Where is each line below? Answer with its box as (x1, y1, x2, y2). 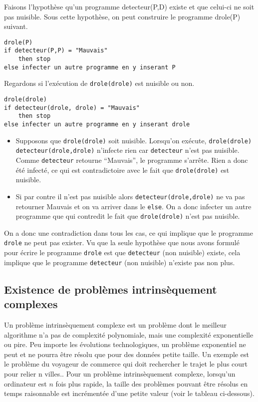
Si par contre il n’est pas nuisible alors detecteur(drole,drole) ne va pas (15, 191, 245, 201)
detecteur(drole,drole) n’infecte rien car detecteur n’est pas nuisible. (15, 145, 240, 155)
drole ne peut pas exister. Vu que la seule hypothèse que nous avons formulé (4, 237, 240, 248)
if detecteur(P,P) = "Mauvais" (4, 47, 108, 54)
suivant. (4, 21, 28, 31)
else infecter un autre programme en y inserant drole (4, 121, 190, 128)
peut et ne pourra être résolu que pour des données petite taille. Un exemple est (4, 349, 249, 359)
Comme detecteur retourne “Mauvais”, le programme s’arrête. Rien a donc (15, 155, 248, 165)
